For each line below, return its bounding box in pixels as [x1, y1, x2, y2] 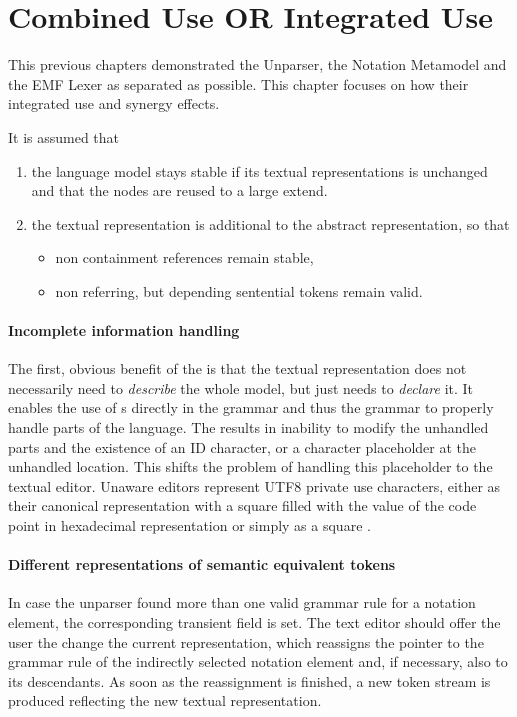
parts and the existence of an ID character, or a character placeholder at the [8, 436, 477, 457]
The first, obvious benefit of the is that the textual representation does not [8, 358, 467, 379]
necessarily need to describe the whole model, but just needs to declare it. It [8, 377, 474, 398]
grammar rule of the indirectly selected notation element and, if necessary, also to [8, 651, 508, 672]
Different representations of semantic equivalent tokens [8, 554, 396, 575]
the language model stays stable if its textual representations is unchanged [31, 160, 488, 181]
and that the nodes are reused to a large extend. [31, 180, 328, 201]
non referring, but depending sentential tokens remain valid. [55, 280, 423, 301]
